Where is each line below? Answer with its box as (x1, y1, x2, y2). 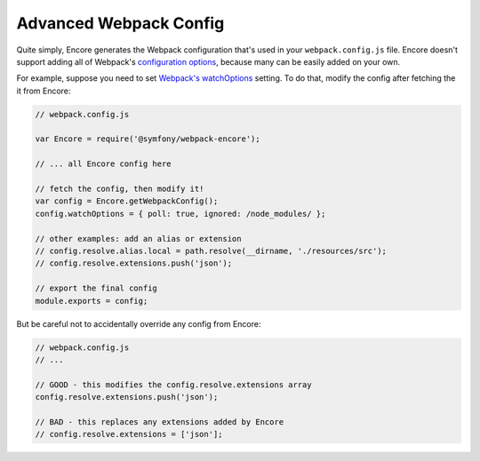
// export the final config (35, 283, 157, 293)
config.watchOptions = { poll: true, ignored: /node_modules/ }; (35, 209, 326, 219)
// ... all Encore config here (35, 159, 172, 169)
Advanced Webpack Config (16, 13, 225, 33)
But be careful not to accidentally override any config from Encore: (16, 318, 261, 329)
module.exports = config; (35, 296, 148, 306)
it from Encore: (16, 85, 71, 96)
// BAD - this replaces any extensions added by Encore (35, 417, 284, 426)
